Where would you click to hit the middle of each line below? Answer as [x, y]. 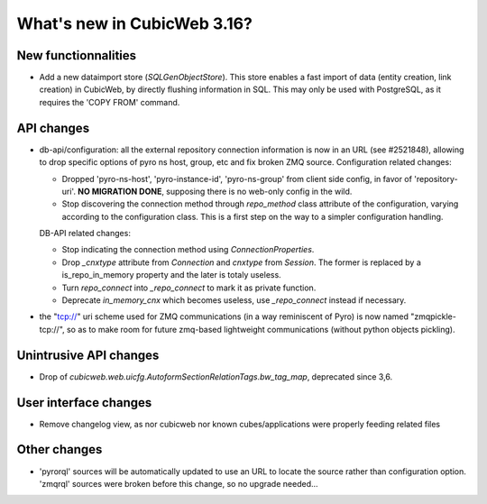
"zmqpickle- [434, 316]
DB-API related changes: [85, 234]
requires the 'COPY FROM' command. [110, 102]
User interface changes [84, 403]
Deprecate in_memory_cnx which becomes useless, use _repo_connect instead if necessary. [234, 300]
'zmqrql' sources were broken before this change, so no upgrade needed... [179, 483]
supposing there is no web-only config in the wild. [259, 191]
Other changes [60, 449]
